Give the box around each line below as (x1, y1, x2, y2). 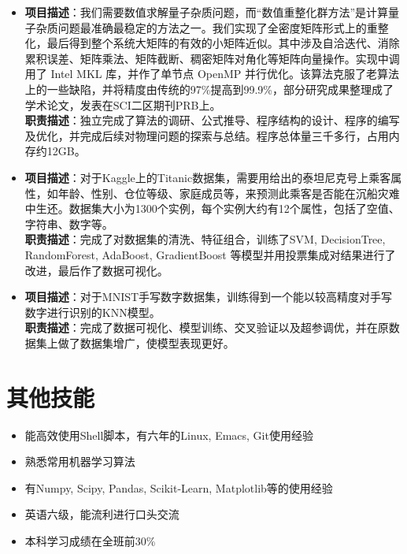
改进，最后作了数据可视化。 (24, 262, 168, 278)
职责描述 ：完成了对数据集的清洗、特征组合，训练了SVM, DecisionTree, (24, 231, 386, 247)
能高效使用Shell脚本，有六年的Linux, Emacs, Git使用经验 (24, 426, 313, 443)
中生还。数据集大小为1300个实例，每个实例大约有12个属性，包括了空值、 (24, 200, 400, 217)
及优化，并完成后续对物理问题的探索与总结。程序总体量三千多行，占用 (24, 127, 389, 143)
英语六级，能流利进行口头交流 (24, 506, 179, 522)
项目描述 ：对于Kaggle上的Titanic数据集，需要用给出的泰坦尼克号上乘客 (24, 169, 391, 185)
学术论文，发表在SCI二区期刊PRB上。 (24, 96, 221, 113)
